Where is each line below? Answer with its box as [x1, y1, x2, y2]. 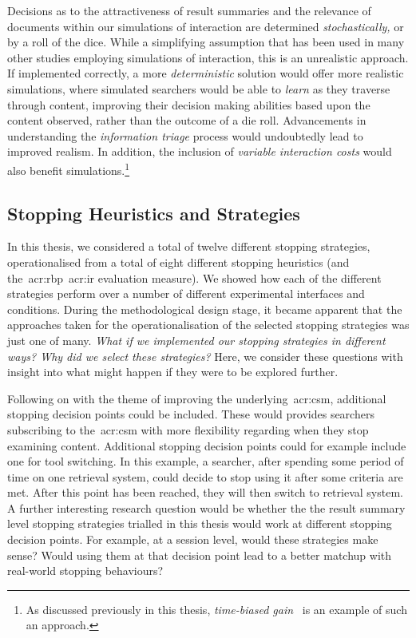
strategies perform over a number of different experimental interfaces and [7, 285, 365, 302]
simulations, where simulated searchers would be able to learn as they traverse [7, 80, 390, 97]
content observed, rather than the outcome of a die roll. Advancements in [7, 112, 366, 129]
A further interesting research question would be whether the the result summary [7, 499, 406, 516]
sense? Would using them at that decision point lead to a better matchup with [7, 546, 392, 563]
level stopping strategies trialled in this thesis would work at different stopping [7, 515, 392, 532]
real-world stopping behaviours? [7, 562, 164, 579]
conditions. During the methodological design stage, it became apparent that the [7, 300, 402, 317]
